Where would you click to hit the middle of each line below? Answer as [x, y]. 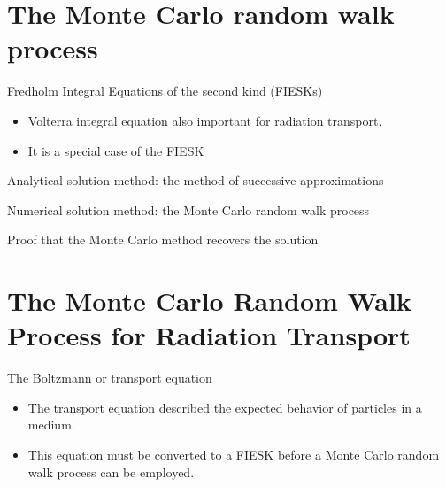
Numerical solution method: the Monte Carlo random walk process [188, 209]
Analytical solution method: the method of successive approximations [196, 180]
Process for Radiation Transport [209, 335]
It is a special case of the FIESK [116, 150]
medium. [51, 425]
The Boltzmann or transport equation [110, 378]
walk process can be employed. [111, 472]
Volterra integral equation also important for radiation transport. [205, 120]
